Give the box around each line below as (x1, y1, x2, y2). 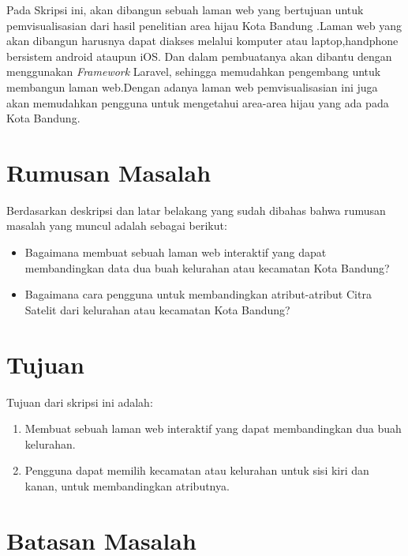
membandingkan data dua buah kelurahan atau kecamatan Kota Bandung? (24, 259, 390, 276)
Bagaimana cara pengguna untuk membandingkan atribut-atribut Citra (24, 286, 372, 302)
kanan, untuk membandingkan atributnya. (24, 477, 230, 494)
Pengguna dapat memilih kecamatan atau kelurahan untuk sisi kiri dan (24, 462, 369, 479)
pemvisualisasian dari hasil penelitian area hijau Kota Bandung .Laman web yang (6, 17, 402, 33)
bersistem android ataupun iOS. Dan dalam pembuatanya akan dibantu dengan (6, 47, 392, 64)
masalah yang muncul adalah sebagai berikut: (6, 217, 227, 234)
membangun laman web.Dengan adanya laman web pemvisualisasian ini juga (6, 78, 378, 95)
